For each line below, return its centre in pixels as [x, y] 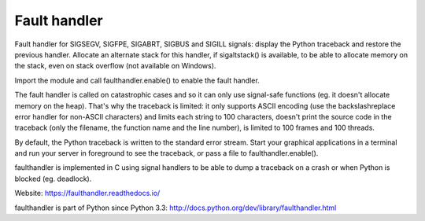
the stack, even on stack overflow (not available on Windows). [115, 66]
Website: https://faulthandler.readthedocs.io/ [87, 193]
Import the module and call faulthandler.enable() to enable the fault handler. [137, 80]
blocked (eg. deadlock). [53, 179]
